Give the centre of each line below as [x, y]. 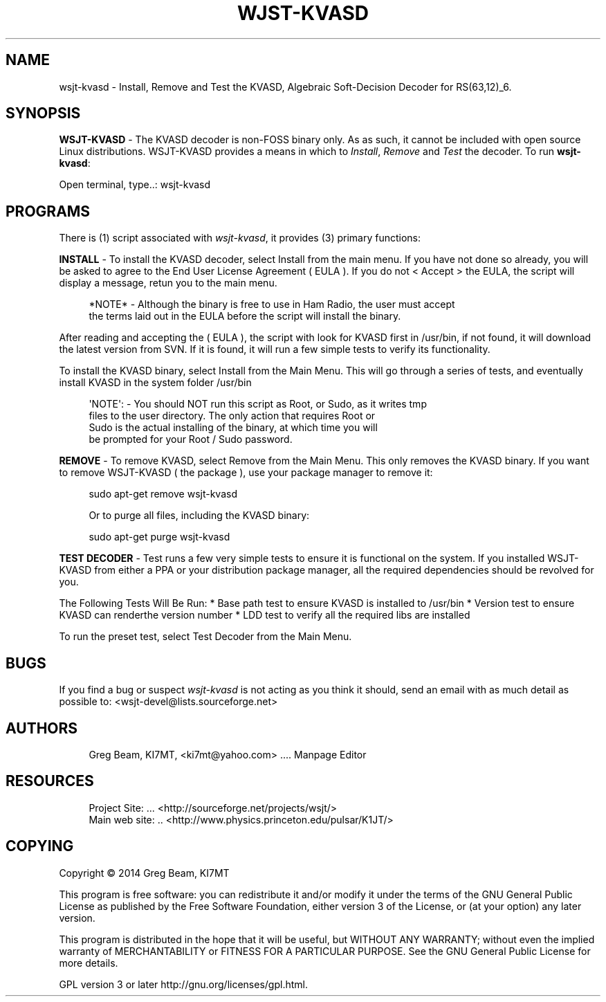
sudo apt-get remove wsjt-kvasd [163, 494]
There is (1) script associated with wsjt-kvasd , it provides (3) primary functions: [240, 238]
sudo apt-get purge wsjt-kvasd [159, 537]
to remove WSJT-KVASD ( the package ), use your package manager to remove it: [246, 473]
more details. [89, 963]
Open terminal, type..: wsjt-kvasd [135, 185]
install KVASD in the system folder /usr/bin [155, 383]
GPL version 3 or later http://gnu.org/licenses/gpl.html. [183, 984]
